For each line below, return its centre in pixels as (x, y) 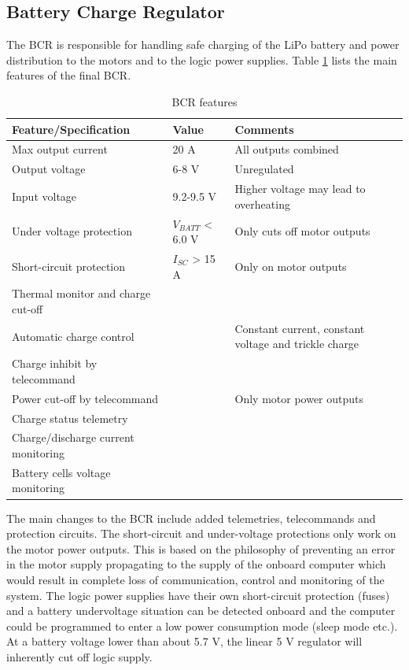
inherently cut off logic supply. (79, 656)
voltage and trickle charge (297, 344)
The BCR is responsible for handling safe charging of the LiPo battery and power (203, 44)
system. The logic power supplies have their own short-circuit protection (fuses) (198, 595)
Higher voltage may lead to (300, 189)
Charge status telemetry (70, 418)
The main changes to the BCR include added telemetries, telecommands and (191, 518)
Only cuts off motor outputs (302, 231)
